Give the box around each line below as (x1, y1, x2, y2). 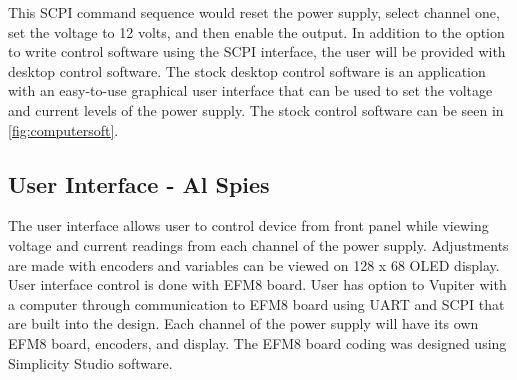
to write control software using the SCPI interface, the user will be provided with (8, 41, 506, 62)
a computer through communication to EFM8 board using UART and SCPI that (8, 293, 505, 314)
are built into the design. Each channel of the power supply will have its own (8, 313, 479, 334)
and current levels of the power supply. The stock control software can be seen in (8, 99, 504, 120)
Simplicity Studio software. (8, 352, 173, 373)
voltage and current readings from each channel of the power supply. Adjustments (8, 234, 509, 255)
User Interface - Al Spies (8, 168, 270, 199)
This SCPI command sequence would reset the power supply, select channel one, (8, 2, 500, 22)
